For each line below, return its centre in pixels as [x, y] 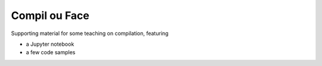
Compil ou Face [50, 15]
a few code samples [51, 52]
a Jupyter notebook [50, 44]
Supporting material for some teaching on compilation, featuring [90, 33]
